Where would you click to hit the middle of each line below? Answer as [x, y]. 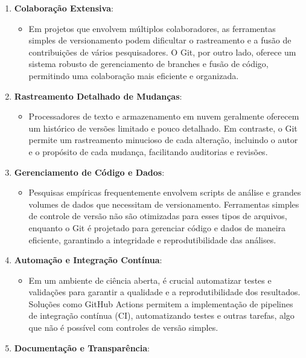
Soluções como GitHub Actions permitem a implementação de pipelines [161, 303]
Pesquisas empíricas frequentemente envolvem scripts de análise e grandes [165, 192]
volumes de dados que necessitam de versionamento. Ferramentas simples [164, 204]
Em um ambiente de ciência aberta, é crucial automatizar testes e [150, 280]
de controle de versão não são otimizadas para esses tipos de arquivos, [158, 216]
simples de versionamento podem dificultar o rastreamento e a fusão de [160, 40]
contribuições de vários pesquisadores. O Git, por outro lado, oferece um [162, 52]
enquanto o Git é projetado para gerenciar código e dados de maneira [157, 227]
